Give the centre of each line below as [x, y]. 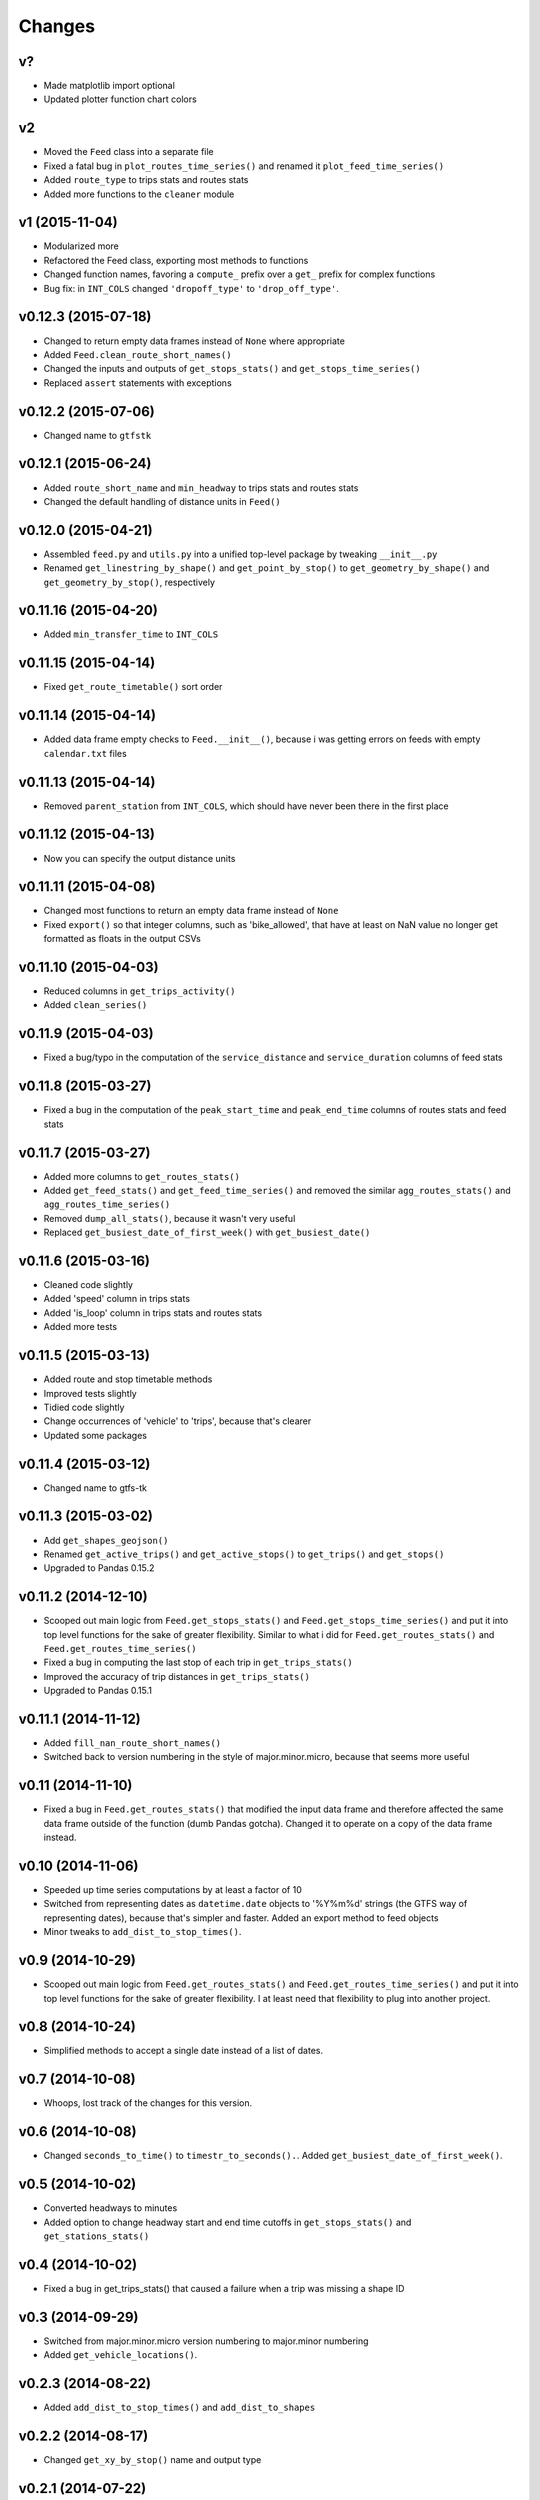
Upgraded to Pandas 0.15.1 [98, 1691]
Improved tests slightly [90, 1393]
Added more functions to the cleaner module [139, 194]
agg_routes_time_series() [107, 1204]
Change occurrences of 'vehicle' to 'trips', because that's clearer [177, 1421]
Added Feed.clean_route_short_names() [137, 354]
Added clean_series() [95, 1005]
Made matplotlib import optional [109, 86]
